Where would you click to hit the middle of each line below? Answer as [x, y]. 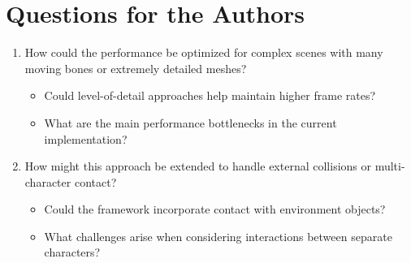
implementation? [86, 138]
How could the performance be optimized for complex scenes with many [204, 52]
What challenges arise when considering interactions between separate [218, 236]
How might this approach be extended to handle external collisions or [198, 166]
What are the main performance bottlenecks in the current [190, 122]
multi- [390, 166]
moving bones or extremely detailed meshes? [136, 68]
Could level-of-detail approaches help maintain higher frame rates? [210, 95]
